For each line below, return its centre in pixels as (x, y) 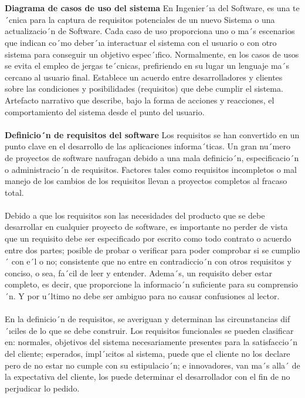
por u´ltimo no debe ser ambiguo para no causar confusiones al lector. (153, 296)
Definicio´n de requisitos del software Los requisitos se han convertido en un (152, 134)
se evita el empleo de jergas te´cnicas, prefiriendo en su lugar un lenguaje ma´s (147, 66)
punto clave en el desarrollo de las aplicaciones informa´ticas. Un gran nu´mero (148, 146)
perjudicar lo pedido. (42, 388)
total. (14, 192)
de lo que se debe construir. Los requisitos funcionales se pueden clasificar (161, 330)
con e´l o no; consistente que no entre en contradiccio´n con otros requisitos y (151, 261)
